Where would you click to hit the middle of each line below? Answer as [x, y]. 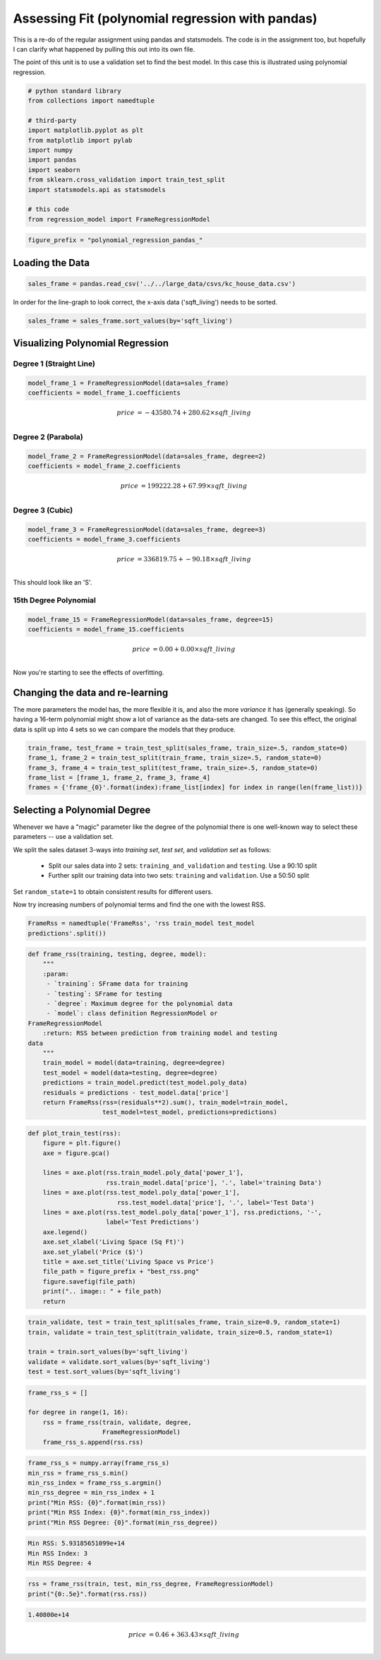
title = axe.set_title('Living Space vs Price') [128, 1261]
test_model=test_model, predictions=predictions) [190, 1112]
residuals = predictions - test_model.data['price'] [136, 1092]
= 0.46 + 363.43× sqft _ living [194, 1635]
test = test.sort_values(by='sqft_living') [104, 1372]
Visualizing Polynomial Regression [91, 344]
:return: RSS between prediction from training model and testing [160, 1033]
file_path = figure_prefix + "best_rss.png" [121, 1272]
